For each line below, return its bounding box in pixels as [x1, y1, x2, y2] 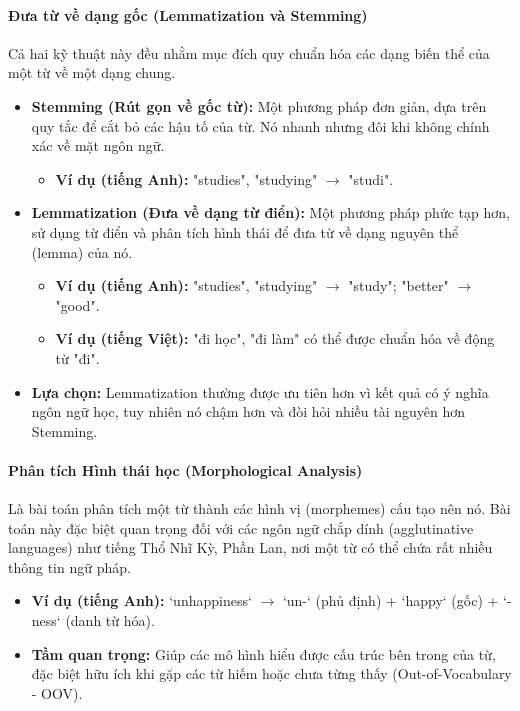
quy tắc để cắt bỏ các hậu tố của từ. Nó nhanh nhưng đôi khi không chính [31, 115, 490, 136]
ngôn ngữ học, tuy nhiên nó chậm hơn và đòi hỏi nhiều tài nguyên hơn [31, 401, 466, 422]
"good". [55, 294, 100, 315]
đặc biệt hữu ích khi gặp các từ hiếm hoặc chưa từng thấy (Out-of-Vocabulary [31, 663, 512, 684]
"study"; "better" [348, 275, 449, 296]
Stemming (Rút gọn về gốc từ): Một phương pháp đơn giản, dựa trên [31, 95, 487, 116]
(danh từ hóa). [65, 610, 155, 631]
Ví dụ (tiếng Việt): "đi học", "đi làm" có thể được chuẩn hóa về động [55, 328, 495, 349]
